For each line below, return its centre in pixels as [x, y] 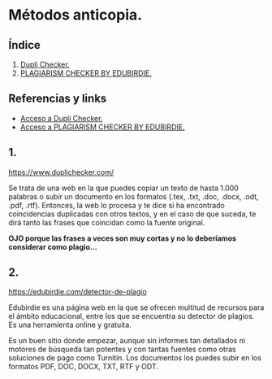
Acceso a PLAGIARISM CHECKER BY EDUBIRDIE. [102, 127]
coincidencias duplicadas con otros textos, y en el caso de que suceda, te [132, 214]
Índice [24, 45]
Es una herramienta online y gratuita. [70, 325]
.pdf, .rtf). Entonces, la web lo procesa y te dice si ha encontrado [117, 205]
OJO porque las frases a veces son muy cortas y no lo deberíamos [123, 238]
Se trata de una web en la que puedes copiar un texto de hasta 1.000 [124, 188]
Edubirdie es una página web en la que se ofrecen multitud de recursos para [136, 307]
